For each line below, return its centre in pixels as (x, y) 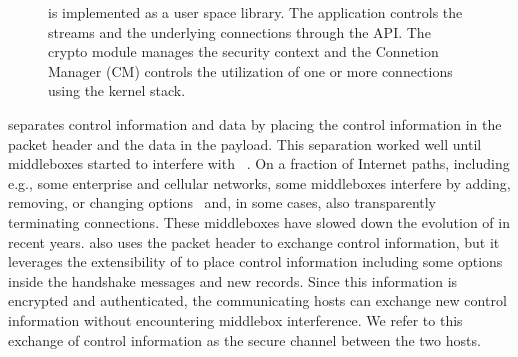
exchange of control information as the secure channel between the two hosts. (244, 339)
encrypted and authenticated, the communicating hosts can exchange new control (257, 300)
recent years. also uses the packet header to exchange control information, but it (254, 241)
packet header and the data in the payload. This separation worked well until (245, 143)
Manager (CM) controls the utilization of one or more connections (250, 70)
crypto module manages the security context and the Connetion (243, 51)
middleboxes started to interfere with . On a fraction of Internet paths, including (259, 163)
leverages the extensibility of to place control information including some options (255, 261)
